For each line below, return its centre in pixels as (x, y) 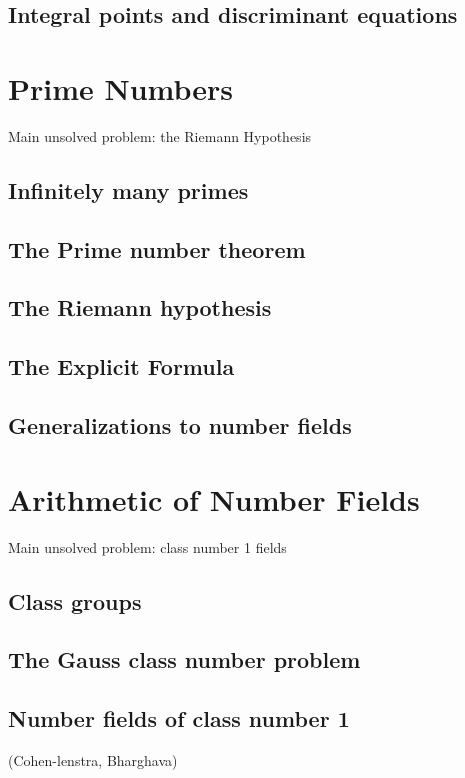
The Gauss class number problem (184, 659)
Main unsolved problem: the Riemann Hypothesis (160, 135)
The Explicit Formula (121, 366)
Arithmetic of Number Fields (214, 498)
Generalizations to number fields (180, 425)
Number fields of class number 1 (179, 718)
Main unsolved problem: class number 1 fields (147, 546)
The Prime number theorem (157, 248)
